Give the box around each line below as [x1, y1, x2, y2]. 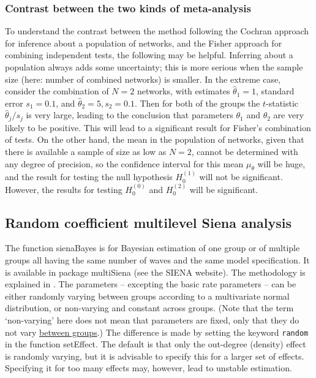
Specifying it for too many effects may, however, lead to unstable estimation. [5, 361, 292, 374]
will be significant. [189, 183, 258, 195]
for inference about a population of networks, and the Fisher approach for [5, 36, 282, 49]
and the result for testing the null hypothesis [5, 170, 173, 183]
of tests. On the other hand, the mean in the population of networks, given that [5, 133, 304, 146]
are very [273, 108, 304, 121]
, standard [256, 85, 295, 97]
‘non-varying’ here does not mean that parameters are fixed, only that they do [5, 313, 299, 326]
